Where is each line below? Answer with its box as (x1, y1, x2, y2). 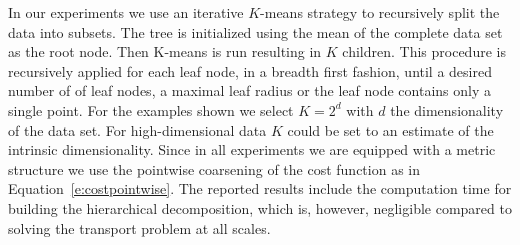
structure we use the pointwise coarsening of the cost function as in (8, 158, 420, 179)
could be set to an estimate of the (287, 119, 494, 140)
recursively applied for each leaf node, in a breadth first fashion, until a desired (8, 60, 492, 81)
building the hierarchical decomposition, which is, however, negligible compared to (8, 197, 512, 218)
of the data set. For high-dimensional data (8, 119, 267, 140)
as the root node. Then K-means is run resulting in (8, 41, 322, 62)
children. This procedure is (342, 41, 506, 62)
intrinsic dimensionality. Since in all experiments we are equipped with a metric (8, 139, 496, 160)
